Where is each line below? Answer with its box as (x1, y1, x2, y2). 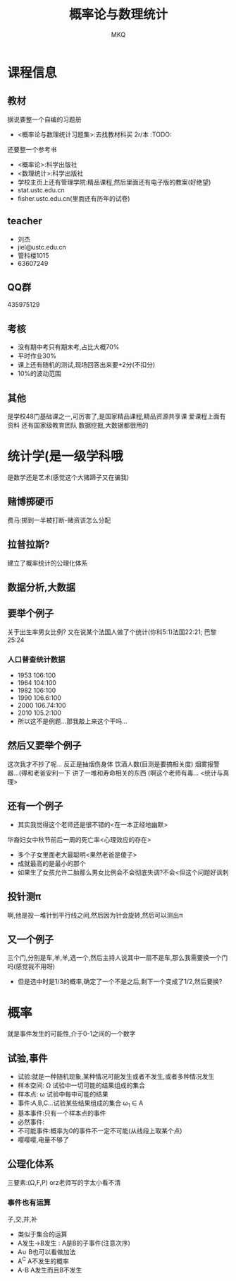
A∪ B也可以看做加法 (17, 1247, 76, 1256)
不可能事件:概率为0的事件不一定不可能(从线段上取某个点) (17, 1126, 182, 1135)
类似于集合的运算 (17, 1229, 68, 1238)
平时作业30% (17, 351, 57, 361)
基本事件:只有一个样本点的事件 (17, 1109, 106, 1117)
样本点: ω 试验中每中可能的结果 (17, 1090, 108, 1099)
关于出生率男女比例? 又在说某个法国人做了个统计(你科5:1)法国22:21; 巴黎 (7, 627, 217, 636)
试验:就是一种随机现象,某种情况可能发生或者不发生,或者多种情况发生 (17, 1072, 215, 1081)
